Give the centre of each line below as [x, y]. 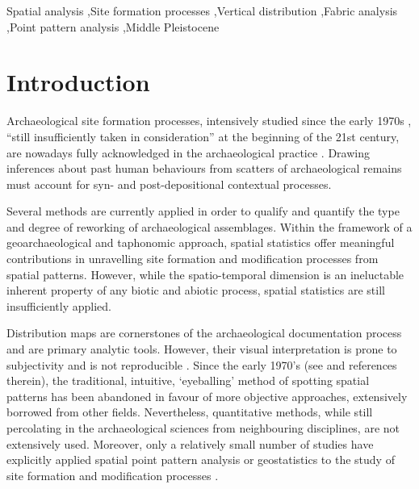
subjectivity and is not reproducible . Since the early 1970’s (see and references [202, 364]
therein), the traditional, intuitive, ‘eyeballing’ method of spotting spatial [188, 380]
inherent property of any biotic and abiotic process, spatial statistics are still [196, 290]
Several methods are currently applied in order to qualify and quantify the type [203, 211]
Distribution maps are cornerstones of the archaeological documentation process [204, 333]
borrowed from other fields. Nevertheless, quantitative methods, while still [190, 412]
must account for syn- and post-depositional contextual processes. [169, 184]
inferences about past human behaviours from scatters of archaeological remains [204, 168]
